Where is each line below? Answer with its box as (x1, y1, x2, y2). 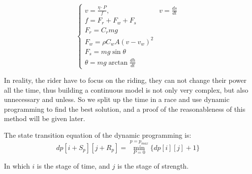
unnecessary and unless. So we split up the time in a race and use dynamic (4, 94, 230, 104)
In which (4, 160, 30, 171)
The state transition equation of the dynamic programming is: (4, 129, 191, 140)
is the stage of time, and (37, 160, 110, 171)
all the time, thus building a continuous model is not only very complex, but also (4, 84, 249, 95)
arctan (108, 59, 128, 66)
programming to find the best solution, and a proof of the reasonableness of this (4, 103, 246, 114)
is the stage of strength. (117, 160, 189, 171)
